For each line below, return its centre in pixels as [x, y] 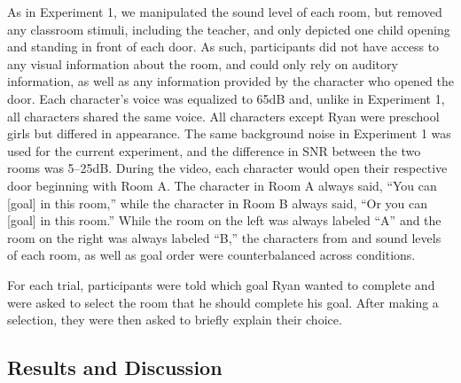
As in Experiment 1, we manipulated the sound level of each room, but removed [225, 12]
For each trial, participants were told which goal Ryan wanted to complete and [221, 284]
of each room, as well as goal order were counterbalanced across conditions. [211, 255]
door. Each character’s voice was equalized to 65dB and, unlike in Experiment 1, [226, 98]
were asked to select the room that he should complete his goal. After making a [223, 302]
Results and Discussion [115, 367]
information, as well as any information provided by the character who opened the [230, 81]
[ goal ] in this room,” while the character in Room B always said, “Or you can [218, 203]
